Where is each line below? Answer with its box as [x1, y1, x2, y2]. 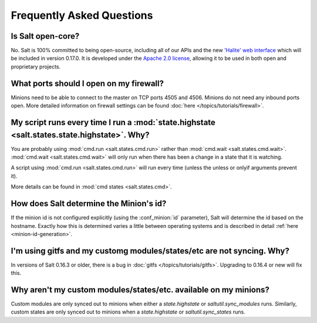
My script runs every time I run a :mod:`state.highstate [11, 117, 215, 127]
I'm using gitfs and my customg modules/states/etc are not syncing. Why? [11, 245, 290, 255]
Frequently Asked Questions [11, 9, 153, 22]
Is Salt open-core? [11, 31, 80, 41]
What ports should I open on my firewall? [11, 78, 164, 88]
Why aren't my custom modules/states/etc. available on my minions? [11, 285, 270, 295]
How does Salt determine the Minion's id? [11, 198, 167, 208]
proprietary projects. [11, 63, 61, 70]
